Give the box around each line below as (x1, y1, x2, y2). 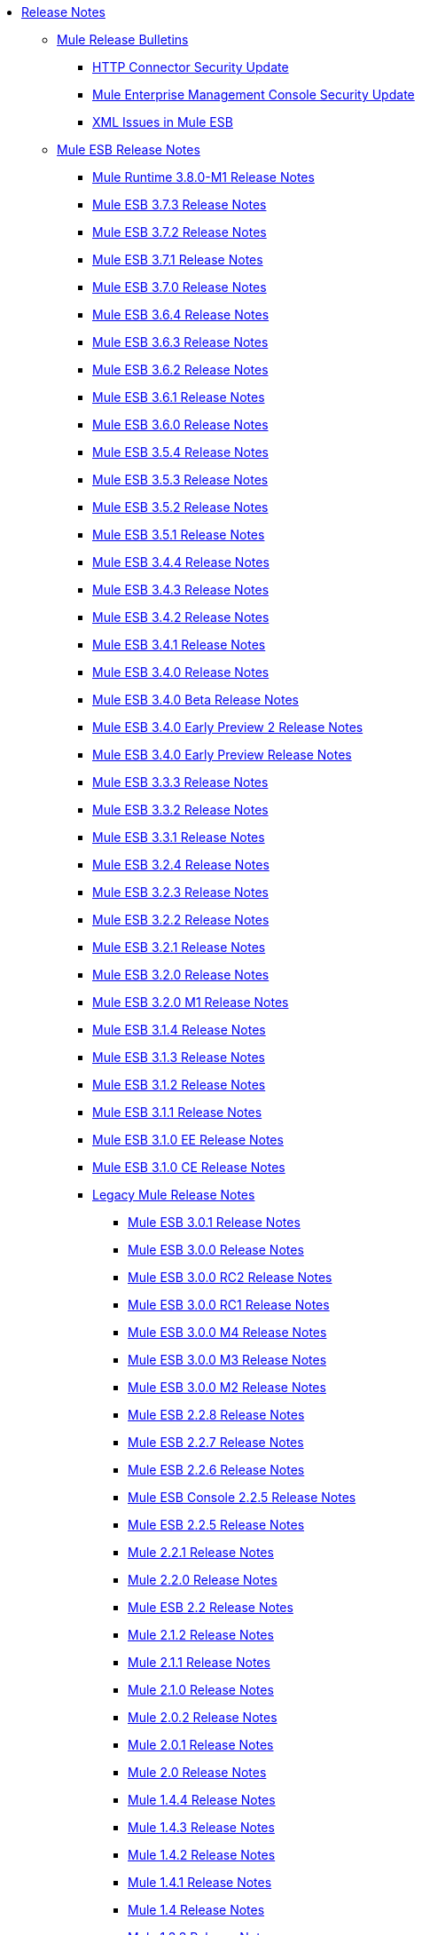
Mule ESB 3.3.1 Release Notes (92, 830, 265, 845)
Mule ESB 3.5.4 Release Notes (92, 444, 269, 460)
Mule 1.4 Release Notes (128, 1902, 265, 1917)
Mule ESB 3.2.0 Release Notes (92, 967, 270, 982)
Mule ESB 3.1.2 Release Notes (92, 1077, 266, 1092)
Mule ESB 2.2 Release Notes (128, 1600, 293, 1615)
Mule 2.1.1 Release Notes (128, 1655, 270, 1670)
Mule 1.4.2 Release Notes (128, 1847, 276, 1862)
